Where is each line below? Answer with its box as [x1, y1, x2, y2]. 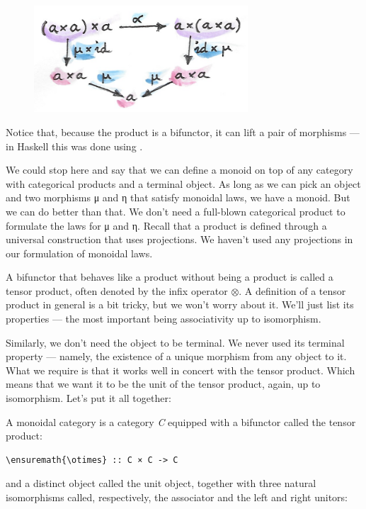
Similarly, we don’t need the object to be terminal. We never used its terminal [6, 335, 345, 349]
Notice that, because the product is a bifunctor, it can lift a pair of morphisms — [6, 124, 360, 139]
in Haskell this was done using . [6, 138, 143, 153]
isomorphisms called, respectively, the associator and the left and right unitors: [6, 490, 348, 505]
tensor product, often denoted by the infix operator [6, 283, 228, 298]
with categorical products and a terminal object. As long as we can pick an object [6, 176, 361, 191]
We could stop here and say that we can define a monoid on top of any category [6, 162, 353, 177]
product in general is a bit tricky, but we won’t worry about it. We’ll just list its [6, 297, 354, 312]
